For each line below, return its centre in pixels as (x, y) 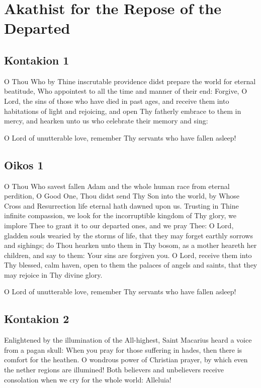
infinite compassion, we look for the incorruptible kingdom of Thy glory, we (120, 215)
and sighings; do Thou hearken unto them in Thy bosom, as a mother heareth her (130, 245)
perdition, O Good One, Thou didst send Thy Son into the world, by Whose (122, 196)
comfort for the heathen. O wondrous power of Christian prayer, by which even (126, 360)
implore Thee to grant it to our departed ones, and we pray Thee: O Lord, (119, 225)
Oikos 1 (24, 165)
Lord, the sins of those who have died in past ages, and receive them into (117, 101)
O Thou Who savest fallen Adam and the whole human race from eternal (117, 186)
